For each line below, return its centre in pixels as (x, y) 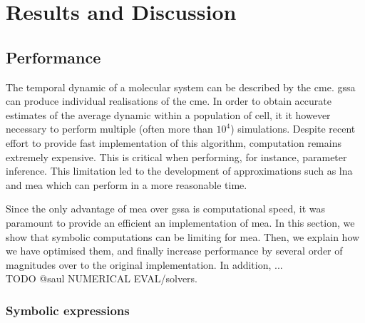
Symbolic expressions (68, 310)
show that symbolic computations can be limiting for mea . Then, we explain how (183, 236)
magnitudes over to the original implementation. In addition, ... (144, 264)
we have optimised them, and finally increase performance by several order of (174, 251)
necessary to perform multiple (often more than (109, 129)
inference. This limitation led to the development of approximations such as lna (179, 171)
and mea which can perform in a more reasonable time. (127, 184)
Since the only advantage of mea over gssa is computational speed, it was (166, 209)
